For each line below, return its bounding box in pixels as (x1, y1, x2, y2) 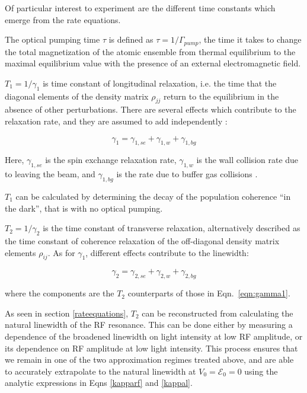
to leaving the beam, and (5, 168, 95, 180)
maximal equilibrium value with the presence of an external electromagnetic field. (5, 57, 301, 69)
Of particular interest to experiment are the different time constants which (5, 2, 276, 14)
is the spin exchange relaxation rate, (45, 154, 177, 166)
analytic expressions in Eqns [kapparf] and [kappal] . (5, 376, 193, 389)
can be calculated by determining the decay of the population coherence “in (15, 190, 291, 202)
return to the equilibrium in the (163, 90, 279, 102)
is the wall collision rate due (196, 154, 299, 166)
